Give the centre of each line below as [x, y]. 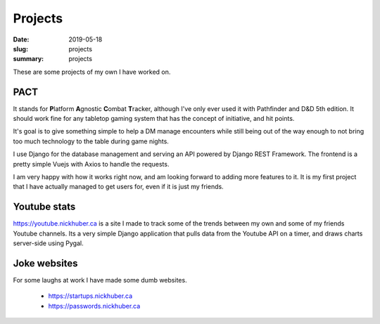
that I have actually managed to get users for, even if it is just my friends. [119, 187]
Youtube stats [44, 207]
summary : [28, 59]
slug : [20, 48]
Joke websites [45, 263]
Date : [21, 39]
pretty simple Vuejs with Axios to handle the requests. [91, 164]
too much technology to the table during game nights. [91, 141]
